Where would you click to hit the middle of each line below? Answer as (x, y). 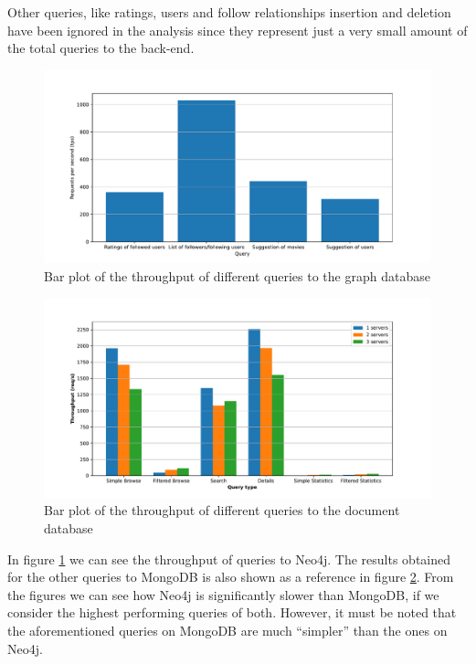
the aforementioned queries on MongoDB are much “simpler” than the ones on (227, 630)
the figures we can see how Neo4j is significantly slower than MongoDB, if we (223, 594)
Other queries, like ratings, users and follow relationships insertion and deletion (229, 12)
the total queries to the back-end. (101, 48)
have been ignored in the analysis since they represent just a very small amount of (238, 30)
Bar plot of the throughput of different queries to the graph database (237, 275)
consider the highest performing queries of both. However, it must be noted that (232, 612)
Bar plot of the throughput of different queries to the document (222, 510)
